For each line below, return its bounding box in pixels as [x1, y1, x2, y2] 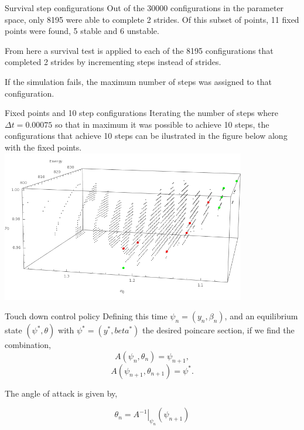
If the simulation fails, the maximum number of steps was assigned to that [5, 75, 272, 87]
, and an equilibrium [224, 310, 298, 322]
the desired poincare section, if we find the [142, 324, 295, 336]
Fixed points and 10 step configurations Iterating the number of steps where [5, 107, 279, 119]
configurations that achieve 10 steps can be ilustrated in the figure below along [5, 129, 288, 142]
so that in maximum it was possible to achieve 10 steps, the [54, 118, 269, 130]
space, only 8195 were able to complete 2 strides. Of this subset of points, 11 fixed [5, 13, 299, 25]
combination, [5, 339, 51, 351]
